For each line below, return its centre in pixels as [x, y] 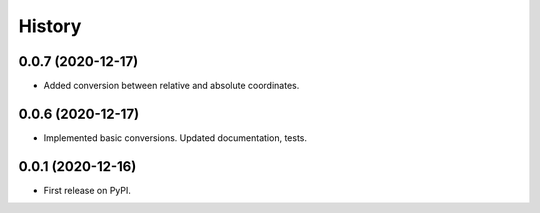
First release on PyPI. [87, 190]
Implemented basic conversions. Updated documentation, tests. [175, 137]
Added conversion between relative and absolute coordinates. [171, 86]
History [50, 26]
